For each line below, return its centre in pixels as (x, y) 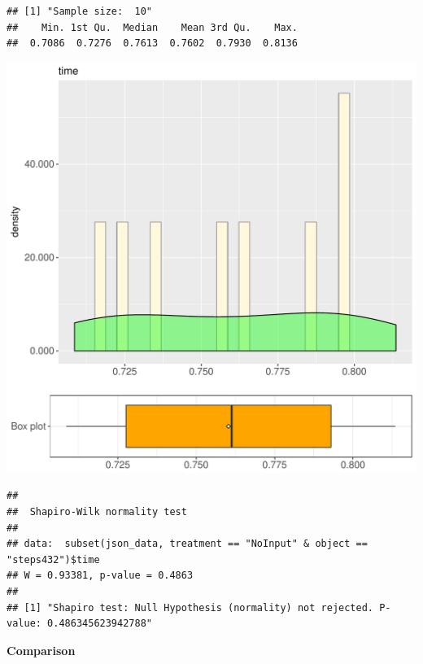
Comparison (41, 650)
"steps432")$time (53, 559)
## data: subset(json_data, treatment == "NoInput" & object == (187, 544)
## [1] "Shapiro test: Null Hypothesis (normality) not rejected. (190, 607)
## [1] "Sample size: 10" (79, 11)
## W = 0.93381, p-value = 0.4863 (100, 576)
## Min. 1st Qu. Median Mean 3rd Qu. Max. (152, 27)
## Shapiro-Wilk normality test (97, 511)
